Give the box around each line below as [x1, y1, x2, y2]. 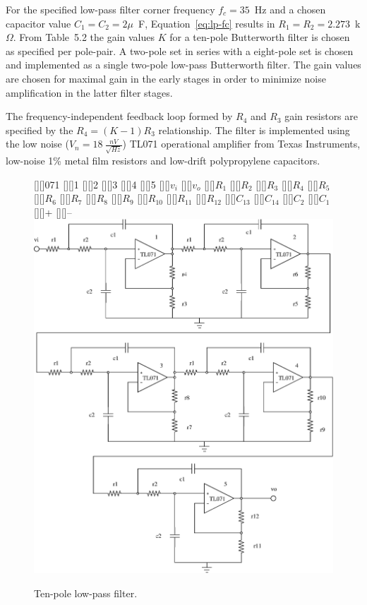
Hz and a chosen [254, 2, 326, 16]
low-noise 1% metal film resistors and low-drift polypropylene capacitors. [6, 153, 320, 168]
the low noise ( [6, 136, 69, 151]
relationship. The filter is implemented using [158, 122, 350, 137]
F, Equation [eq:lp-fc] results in [138, 16, 275, 30]
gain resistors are [284, 109, 359, 124]
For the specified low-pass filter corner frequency [6, 2, 215, 16]
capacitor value [6, 16, 71, 30]
